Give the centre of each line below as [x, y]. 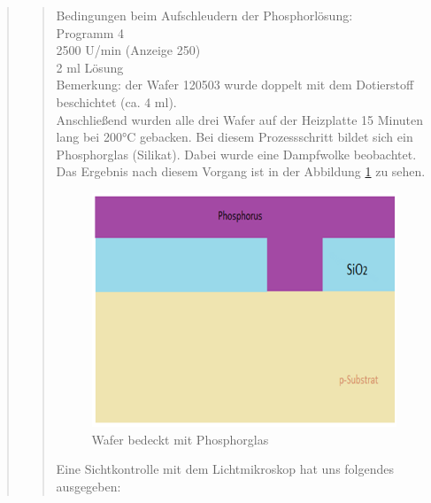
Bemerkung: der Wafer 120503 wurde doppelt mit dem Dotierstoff [235, 85]
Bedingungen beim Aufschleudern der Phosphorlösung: [204, 15]
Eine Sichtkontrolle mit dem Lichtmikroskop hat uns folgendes [225, 469]
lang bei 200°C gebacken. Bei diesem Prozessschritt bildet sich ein [235, 137]
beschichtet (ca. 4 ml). [116, 101]
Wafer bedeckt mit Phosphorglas [180, 439]
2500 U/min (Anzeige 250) [128, 50]
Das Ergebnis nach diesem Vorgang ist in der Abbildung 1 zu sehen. [241, 171]
